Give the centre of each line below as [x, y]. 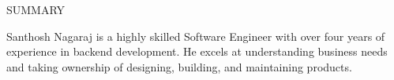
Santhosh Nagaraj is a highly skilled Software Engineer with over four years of [196, 36]
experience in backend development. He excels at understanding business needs [197, 51]
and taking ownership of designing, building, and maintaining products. [179, 66]
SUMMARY [36, 9]
